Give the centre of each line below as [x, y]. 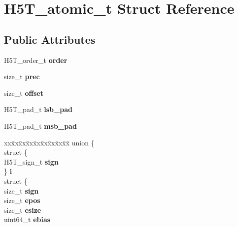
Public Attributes [50, 39]
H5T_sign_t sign [31, 161]
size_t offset [24, 93]
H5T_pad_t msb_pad [40, 126]
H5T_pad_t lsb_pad [38, 109]
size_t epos [22, 200]
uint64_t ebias [27, 219]
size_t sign [21, 190]
